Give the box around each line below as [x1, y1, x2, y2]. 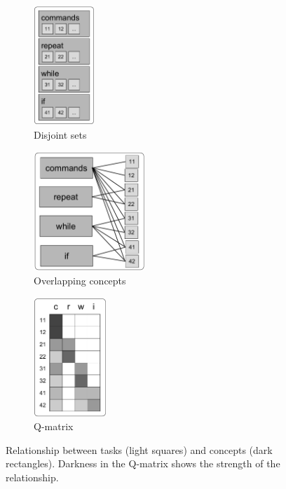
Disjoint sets [34, 127, 87, 142]
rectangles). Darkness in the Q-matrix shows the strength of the [6, 456, 280, 471]
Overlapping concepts [34, 273, 126, 287]
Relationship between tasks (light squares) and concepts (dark [6, 442, 273, 457]
